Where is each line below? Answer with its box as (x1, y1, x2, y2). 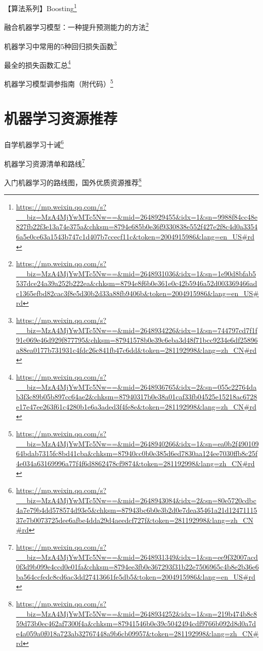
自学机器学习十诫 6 (4, 138, 64, 150)
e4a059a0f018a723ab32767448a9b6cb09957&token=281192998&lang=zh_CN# (16, 628, 259, 638)
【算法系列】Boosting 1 (4, 2, 77, 13)
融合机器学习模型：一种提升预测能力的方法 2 (4, 20, 149, 32)
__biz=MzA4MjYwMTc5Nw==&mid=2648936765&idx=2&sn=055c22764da (16, 381, 257, 392)
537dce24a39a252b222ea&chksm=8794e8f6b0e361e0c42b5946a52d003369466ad (16, 278, 257, 289)
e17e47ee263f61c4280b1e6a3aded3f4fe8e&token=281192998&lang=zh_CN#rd (16, 401, 256, 412)
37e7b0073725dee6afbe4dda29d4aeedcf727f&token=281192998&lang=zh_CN (16, 514, 253, 525)
